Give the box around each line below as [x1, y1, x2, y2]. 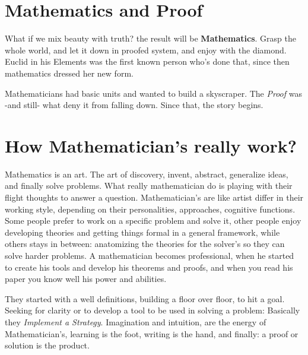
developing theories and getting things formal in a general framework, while [5, 226, 280, 238]
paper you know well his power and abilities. [5, 272, 167, 285]
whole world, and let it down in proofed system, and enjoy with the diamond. [5, 43, 287, 56]
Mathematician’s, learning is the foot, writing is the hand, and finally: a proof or [5, 327, 299, 340]
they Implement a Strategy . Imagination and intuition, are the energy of [5, 315, 266, 328]
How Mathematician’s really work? [5, 133, 297, 157]
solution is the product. [5, 339, 90, 351]
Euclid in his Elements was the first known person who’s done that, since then [5, 55, 290, 68]
